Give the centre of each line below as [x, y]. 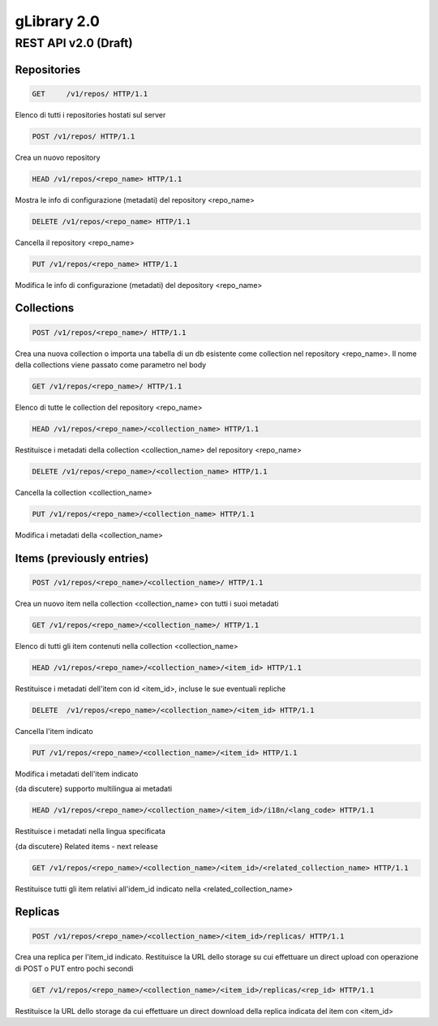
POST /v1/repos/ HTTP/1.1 [84, 136]
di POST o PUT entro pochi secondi [74, 968]
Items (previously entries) [82, 558]
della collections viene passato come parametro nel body [111, 365]
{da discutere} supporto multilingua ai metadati [94, 789]
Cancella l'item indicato [54, 731]
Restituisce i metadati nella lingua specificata [90, 831]
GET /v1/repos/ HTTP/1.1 [90, 94]
